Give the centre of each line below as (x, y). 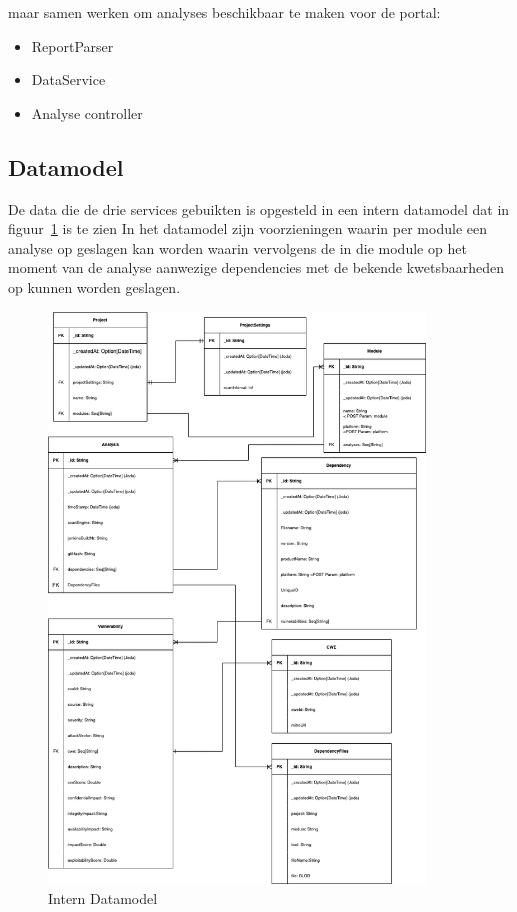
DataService (68, 79)
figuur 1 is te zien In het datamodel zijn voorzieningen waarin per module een (247, 228)
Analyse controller (87, 112)
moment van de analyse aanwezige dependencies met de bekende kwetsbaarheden (256, 267)
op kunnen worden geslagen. (94, 286)
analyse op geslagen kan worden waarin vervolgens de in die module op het (237, 247)
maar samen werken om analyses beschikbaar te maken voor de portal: (224, 12)
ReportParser (72, 45)
